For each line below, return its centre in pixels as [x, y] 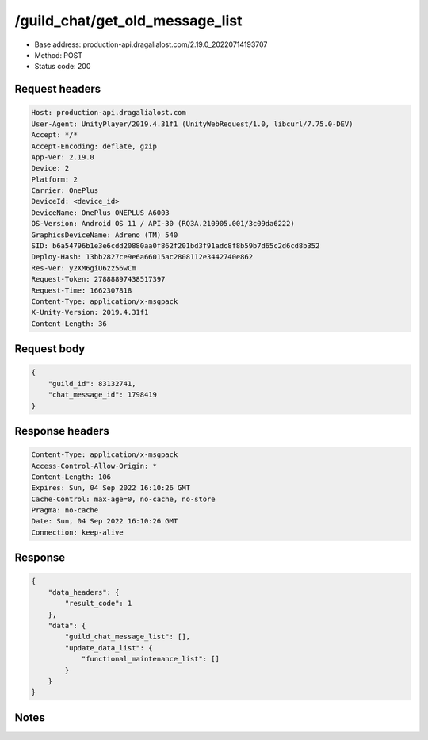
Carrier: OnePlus [65, 191]
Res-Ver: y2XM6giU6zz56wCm [84, 268]
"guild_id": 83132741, [92, 383]
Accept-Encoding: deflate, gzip [94, 146]
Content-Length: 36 [69, 324]
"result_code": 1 [98, 604]
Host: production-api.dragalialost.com [109, 113]
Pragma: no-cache [65, 510]
